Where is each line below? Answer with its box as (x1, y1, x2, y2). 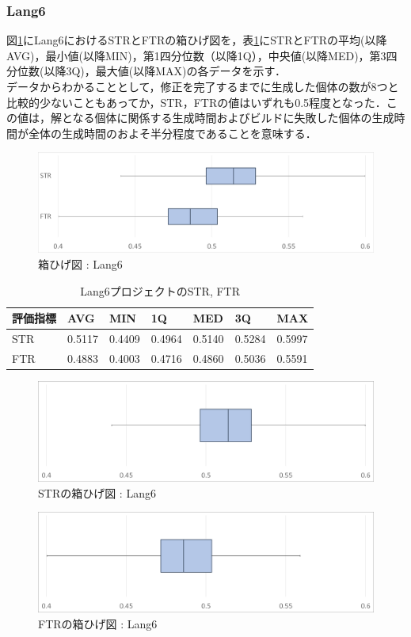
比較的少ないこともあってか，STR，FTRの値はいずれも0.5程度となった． (6, 93, 386, 110)
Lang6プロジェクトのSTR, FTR (80, 282, 240, 299)
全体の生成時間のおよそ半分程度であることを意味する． (28, 124, 317, 141)
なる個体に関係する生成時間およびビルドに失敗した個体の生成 (72, 109, 394, 126)
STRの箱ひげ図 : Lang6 (38, 484, 156, 501)
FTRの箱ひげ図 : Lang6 (38, 616, 158, 632)
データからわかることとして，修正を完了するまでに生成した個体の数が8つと (6, 78, 399, 94)
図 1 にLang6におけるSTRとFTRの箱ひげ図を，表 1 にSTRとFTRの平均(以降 (6, 32, 387, 48)
